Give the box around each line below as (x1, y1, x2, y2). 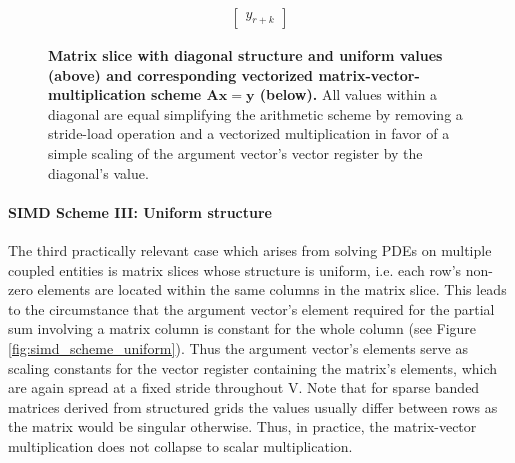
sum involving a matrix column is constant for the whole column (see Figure (8, 318, 477, 339)
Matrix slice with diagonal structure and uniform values (48, 45, 443, 66)
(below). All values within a (259, 84, 438, 105)
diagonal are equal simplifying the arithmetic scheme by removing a (48, 103, 463, 124)
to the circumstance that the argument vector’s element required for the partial (8, 298, 495, 319)
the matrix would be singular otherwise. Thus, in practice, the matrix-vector (8, 416, 477, 437)
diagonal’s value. (48, 162, 149, 183)
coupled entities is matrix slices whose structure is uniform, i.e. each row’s (8, 259, 462, 280)
